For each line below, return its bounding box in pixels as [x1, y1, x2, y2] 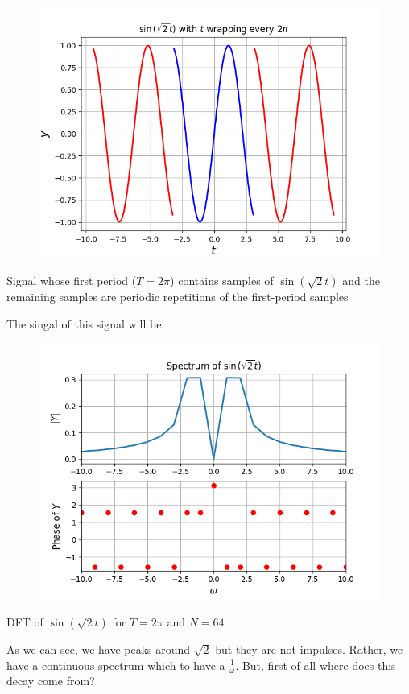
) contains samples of [170, 272, 274, 289]
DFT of [6, 613, 43, 630]
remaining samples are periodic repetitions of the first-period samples [6, 288, 349, 305]
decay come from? [6, 672, 95, 689]
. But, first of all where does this [235, 656, 396, 673]
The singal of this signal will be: [6, 315, 165, 332]
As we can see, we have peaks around [6, 641, 191, 657]
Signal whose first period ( [6, 272, 137, 289]
